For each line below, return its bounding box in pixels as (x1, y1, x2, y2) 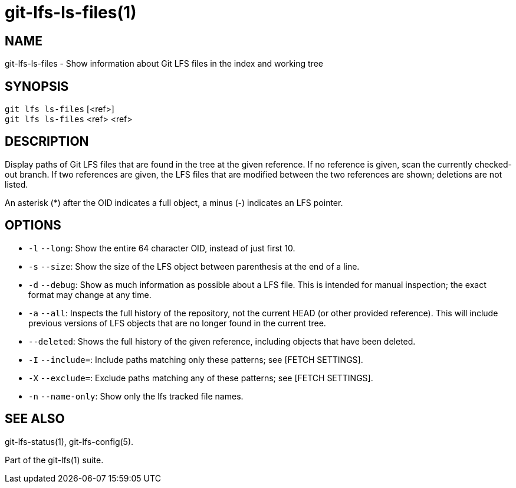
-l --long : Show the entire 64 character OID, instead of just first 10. (28, 243, 295, 253)
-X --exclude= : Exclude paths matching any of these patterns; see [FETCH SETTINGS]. (28, 372, 373, 383)
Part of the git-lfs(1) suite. (5, 454, 104, 465)
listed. (5, 179, 28, 189)
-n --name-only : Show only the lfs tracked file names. (28, 391, 244, 401)
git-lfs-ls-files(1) (5, 2, 137, 22)
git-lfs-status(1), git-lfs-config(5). (5, 436, 134, 447)
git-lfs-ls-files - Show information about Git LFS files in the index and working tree (5, 58, 323, 69)
